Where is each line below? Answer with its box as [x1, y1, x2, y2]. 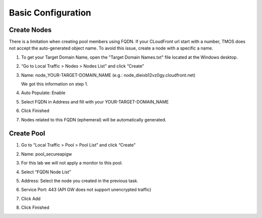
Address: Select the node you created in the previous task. [21, 178, 138, 184]
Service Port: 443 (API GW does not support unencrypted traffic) [21, 187, 151, 193]
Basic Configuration [9, 7, 92, 18]
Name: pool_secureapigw [21, 151, 72, 157]
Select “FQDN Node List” [21, 169, 71, 175]
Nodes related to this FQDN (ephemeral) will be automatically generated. [21, 117, 167, 122]
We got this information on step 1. [21, 81, 88, 87]
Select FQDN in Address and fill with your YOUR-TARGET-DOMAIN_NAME [21, 99, 169, 104]
